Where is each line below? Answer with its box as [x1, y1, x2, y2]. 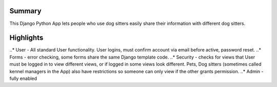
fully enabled [9, 75, 37, 81]
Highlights [9, 34, 44, 42]
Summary [9, 7, 42, 15]
